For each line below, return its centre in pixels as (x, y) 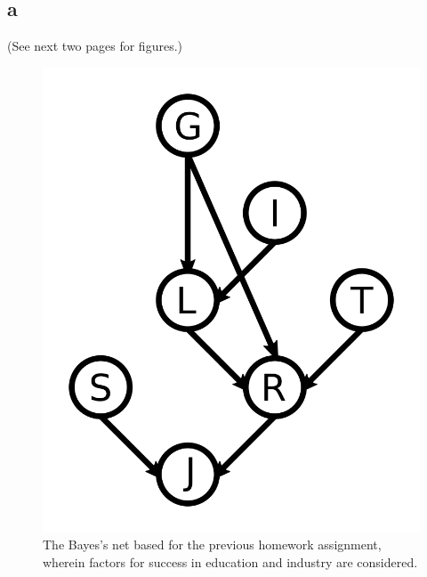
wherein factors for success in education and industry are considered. (230, 561)
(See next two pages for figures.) (95, 46)
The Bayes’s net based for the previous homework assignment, (212, 544)
